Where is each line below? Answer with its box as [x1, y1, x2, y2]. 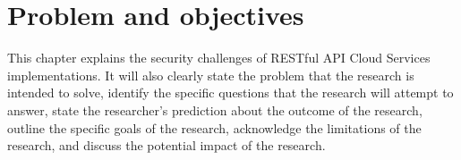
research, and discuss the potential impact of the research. [7, 136, 326, 155]
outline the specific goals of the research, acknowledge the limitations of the [7, 118, 422, 137]
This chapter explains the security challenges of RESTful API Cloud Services [7, 48, 431, 67]
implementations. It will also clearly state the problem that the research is [7, 65, 414, 84]
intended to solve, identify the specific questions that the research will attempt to [7, 83, 454, 102]
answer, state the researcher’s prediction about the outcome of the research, [7, 100, 423, 119]
